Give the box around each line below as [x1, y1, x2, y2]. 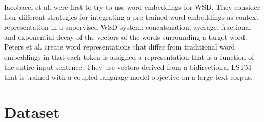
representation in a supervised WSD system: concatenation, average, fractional [4, 21, 251, 32]
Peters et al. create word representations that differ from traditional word [4, 41, 235, 52]
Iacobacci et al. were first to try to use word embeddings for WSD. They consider [4, 2, 260, 12]
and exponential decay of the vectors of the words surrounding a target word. [4, 31, 247, 42]
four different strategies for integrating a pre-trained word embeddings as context [4, 11, 259, 22]
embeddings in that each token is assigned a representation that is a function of [4, 51, 254, 62]
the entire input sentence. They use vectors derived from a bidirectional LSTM [4, 61, 252, 72]
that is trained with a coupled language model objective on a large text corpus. [4, 71, 253, 82]
